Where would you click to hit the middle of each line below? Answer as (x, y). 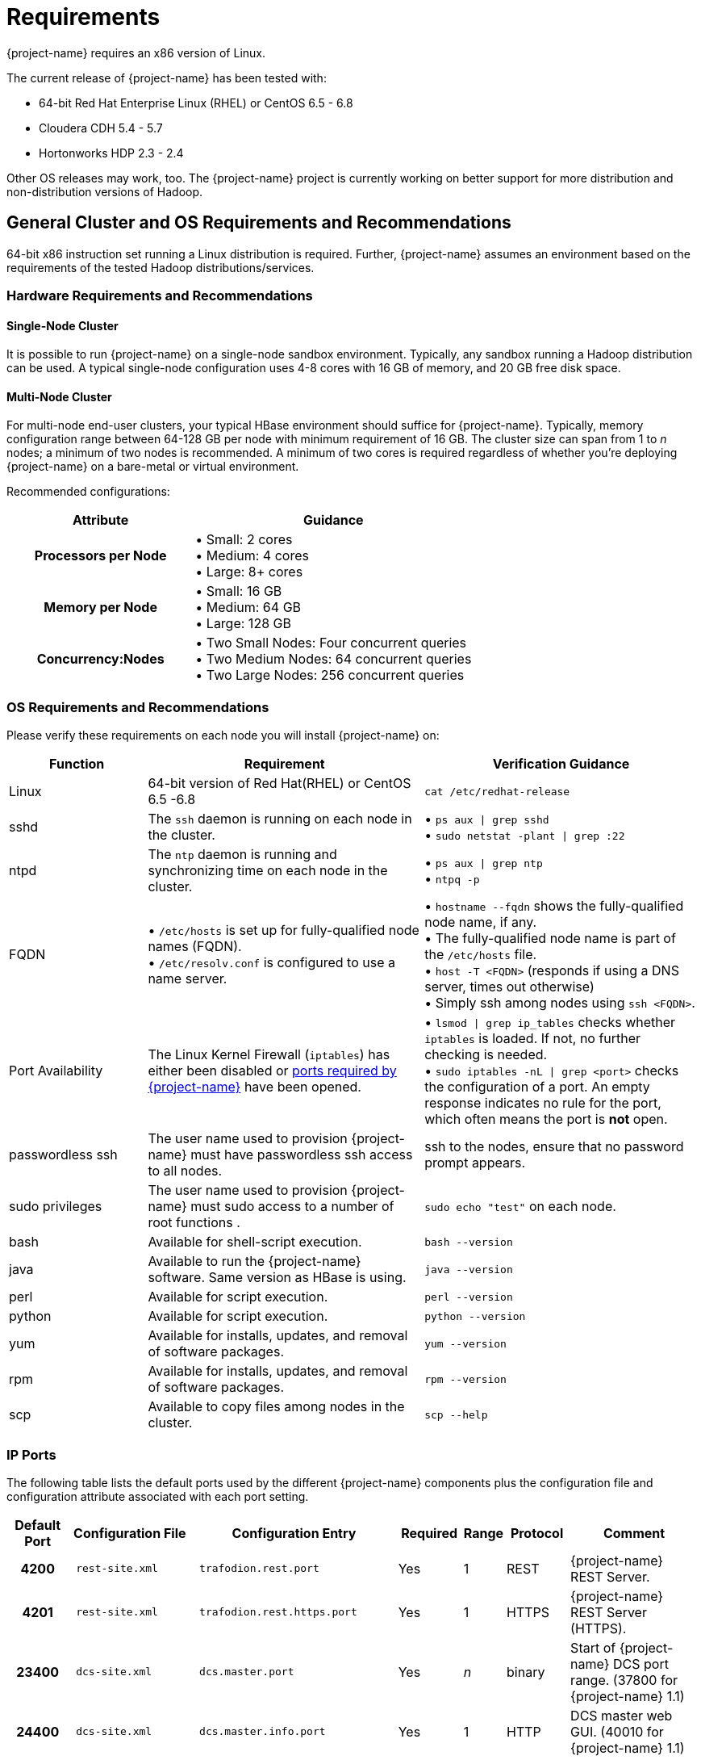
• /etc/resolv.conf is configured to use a (271, 963)
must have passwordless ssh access (302, 1155)
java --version (469, 1269)
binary (526, 1672)
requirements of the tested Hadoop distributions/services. (161, 267)
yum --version (465, 1343)
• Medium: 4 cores (252, 556)
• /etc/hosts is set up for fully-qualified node (284, 930)
